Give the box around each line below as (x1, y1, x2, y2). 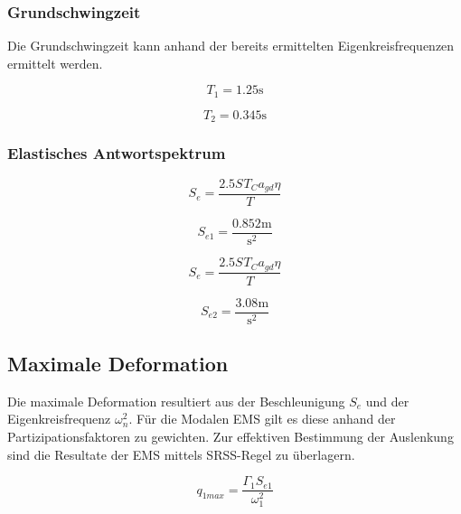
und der (365, 391, 409, 410)
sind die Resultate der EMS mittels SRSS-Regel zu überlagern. (7, 444, 355, 463)
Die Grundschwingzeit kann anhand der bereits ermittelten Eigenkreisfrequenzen (7, 36, 455, 55)
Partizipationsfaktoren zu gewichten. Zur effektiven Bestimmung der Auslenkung (7, 427, 454, 446)
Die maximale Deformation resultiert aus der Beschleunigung (7, 391, 345, 410)
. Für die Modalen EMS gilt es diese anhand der (128, 409, 396, 428)
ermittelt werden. (7, 53, 103, 72)
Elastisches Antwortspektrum (7, 142, 226, 164)
